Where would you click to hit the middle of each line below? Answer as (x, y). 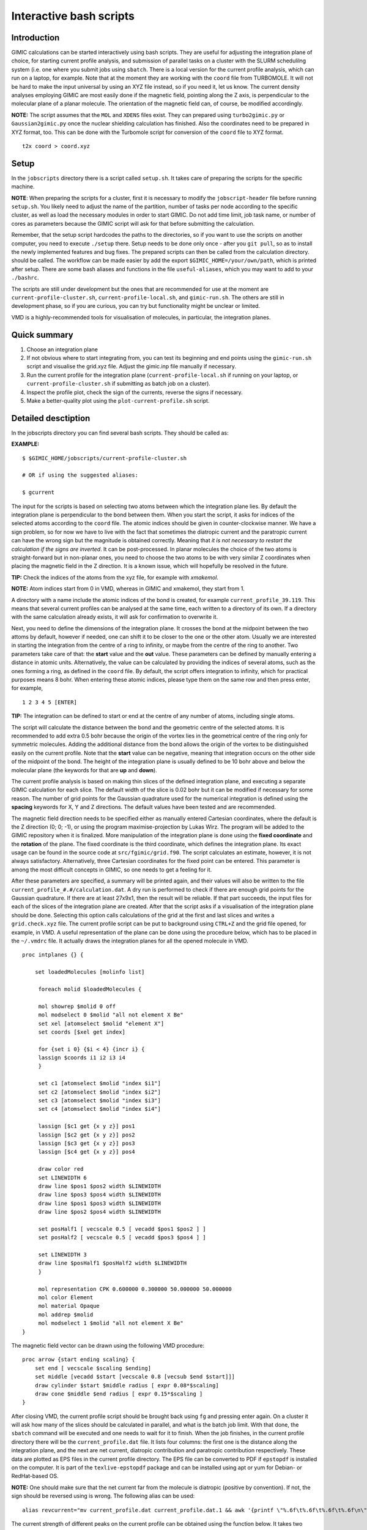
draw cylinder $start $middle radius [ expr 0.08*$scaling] (127, 1385)
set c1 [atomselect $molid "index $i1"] (100, 1084)
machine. (23, 187)
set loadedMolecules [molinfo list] (90, 972)
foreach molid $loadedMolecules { (90, 989)
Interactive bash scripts (73, 16)
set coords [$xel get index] (82, 1032)
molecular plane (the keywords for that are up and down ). (84, 770)
